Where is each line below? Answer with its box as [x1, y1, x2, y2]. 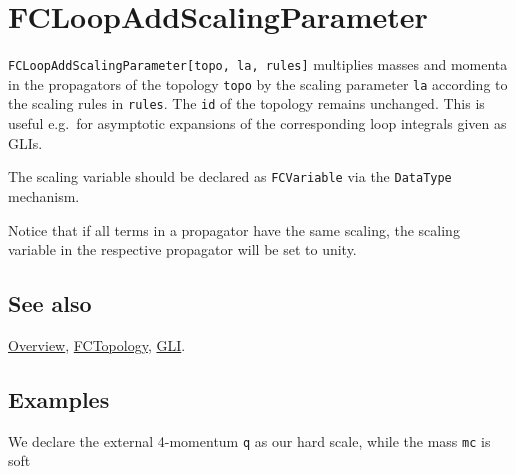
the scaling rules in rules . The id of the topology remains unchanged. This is [8, 93, 485, 114]
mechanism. [8, 185, 80, 206]
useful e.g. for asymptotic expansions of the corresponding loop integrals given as [8, 113, 507, 134]
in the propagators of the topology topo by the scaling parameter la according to [8, 73, 508, 94]
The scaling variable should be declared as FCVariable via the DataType [8, 166, 452, 187]
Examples [8, 383, 110, 414]
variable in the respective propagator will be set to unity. [8, 239, 357, 260]
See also [8, 288, 92, 319]
